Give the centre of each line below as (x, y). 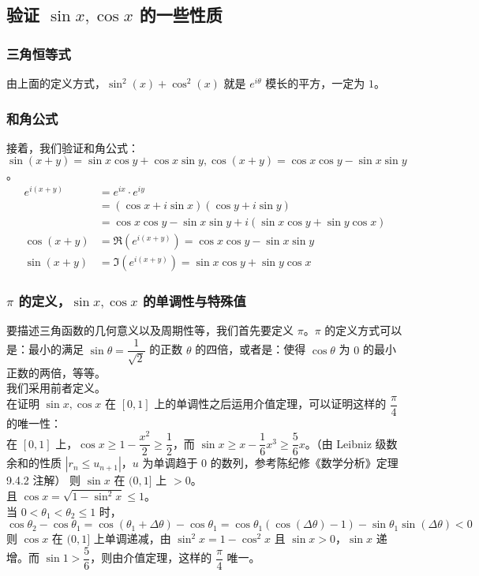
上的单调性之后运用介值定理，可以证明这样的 (270, 404)
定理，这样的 (179, 557)
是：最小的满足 (45, 349)
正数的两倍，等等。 (56, 372)
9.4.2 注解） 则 (44, 480)
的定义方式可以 (363, 330)
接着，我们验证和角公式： (73, 147)
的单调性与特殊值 (194, 301)
